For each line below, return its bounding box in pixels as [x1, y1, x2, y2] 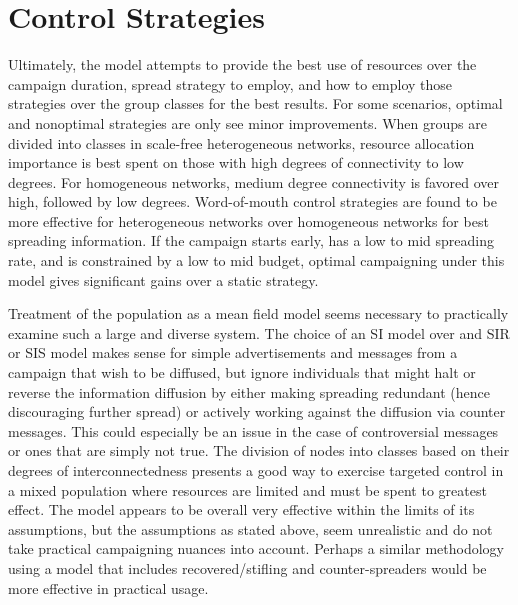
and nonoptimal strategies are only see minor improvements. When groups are [8, 112, 487, 133]
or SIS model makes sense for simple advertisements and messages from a [8, 342, 458, 363]
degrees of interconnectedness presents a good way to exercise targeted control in [8, 460, 504, 480]
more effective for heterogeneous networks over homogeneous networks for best [8, 210, 489, 231]
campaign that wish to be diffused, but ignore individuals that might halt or [8, 362, 476, 383]
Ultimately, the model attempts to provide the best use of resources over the [8, 54, 477, 75]
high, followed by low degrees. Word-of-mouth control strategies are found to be [8, 191, 497, 212]
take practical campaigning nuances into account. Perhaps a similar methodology [8, 538, 504, 559]
